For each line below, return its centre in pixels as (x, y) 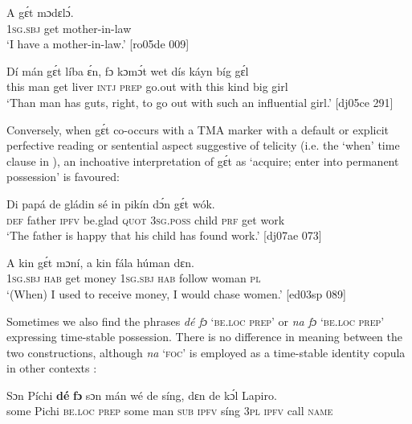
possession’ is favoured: (63, 177)
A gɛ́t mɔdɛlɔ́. (40, 12)
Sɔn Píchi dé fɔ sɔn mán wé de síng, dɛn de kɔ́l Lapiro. (142, 395)
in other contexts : (52, 368)
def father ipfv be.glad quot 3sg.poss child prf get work (146, 219)
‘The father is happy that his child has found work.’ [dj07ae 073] (164, 235)
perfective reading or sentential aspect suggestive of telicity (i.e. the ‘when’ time (203, 145)
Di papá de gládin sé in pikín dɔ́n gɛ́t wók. (111, 203)
